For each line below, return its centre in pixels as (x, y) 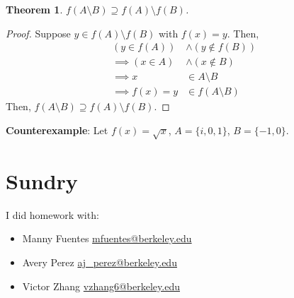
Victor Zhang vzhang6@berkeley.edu (101, 286)
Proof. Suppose (38, 33)
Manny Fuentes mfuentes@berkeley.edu (107, 238)
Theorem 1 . (34, 9)
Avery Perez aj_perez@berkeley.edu (100, 262)
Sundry (42, 180)
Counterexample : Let (57, 130)
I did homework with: (52, 214)
